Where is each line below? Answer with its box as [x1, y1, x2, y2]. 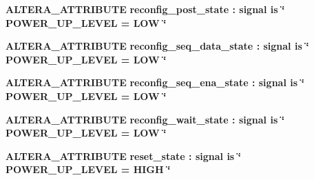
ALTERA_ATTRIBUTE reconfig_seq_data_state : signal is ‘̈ [6, 39, 309, 53]
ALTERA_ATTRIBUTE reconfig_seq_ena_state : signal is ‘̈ [6, 75, 304, 90]
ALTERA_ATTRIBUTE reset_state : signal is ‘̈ [6, 148, 242, 163]
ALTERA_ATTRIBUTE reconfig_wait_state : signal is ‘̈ [6, 112, 285, 126]
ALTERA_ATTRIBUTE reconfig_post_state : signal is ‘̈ [6, 2, 285, 16]
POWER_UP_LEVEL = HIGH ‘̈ [6, 162, 171, 177]
